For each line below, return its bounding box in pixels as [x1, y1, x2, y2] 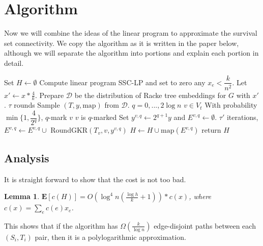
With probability [204, 100, 257, 110]
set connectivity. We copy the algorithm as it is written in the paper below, [4, 37, 239, 48]
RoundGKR [50, 125, 88, 135]
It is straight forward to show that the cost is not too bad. [4, 174, 186, 184]
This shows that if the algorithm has [4, 220, 118, 231]
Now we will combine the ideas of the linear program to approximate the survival [4, 28, 257, 38]
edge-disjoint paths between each [154, 220, 256, 231]
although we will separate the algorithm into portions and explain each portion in [4, 47, 259, 58]
